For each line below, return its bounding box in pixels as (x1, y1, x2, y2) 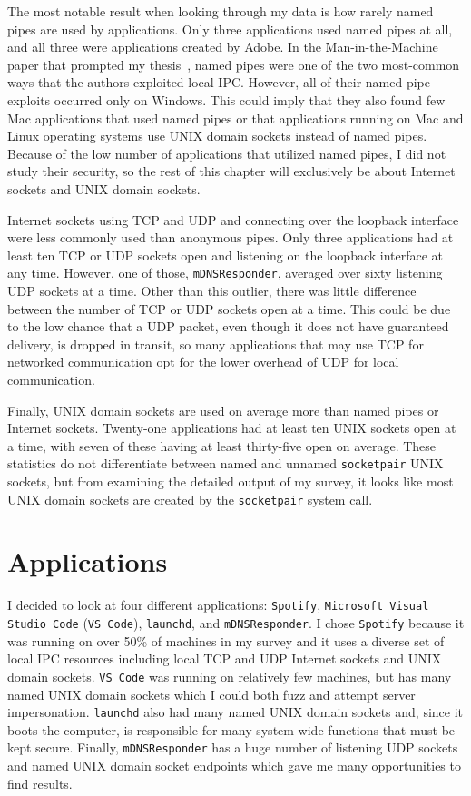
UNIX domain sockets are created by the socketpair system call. (7, 489, 373, 508)
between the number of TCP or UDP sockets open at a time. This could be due (7, 299, 451, 318)
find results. (7, 773, 73, 792)
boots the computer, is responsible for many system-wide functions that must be (7, 720, 456, 739)
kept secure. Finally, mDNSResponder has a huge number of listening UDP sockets (7, 738, 458, 757)
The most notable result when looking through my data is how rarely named (7, 2, 434, 20)
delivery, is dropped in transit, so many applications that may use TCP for (7, 334, 424, 353)
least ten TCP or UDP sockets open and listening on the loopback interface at (7, 245, 444, 264)
